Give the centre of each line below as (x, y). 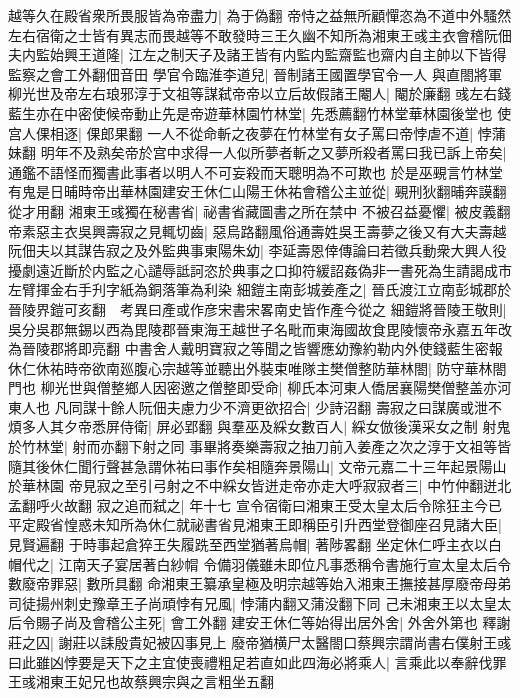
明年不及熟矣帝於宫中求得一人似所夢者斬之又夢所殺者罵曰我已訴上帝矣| (273, 152)
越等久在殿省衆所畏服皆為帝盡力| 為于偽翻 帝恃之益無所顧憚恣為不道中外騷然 (260, 15)
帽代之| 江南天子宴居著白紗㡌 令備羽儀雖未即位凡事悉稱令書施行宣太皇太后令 (260, 563)
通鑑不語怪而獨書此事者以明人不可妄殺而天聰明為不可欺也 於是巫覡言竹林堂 (255, 171)
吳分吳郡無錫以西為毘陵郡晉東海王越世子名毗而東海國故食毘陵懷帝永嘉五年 (253, 328)
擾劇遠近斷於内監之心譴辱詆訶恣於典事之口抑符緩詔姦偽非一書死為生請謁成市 (260, 269)
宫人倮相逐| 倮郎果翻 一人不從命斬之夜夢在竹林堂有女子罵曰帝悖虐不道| (241, 132)
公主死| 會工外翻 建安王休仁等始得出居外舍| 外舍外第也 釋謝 (315, 622)
